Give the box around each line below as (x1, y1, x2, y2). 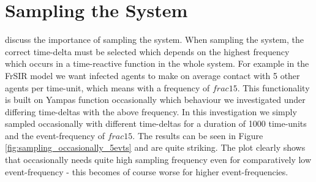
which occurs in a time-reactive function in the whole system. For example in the (5, 57, 309, 70)
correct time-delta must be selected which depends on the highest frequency (5, 45, 290, 58)
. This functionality (237, 81, 310, 94)
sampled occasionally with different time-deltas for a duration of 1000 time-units (5, 117, 307, 130)
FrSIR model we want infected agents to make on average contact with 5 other (5, 69, 300, 82)
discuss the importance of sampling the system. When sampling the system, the (5, 33, 304, 46)
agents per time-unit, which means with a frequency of (5, 81, 210, 94)
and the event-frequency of (5, 129, 105, 142)
